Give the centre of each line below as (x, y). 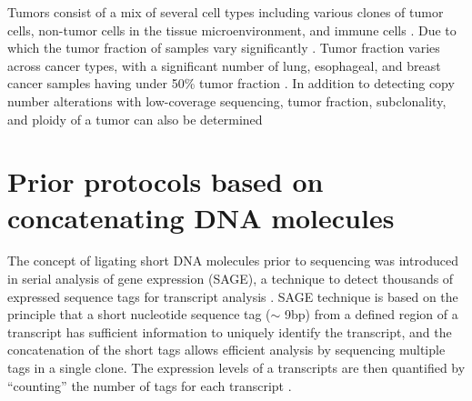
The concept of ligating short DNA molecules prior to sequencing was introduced (233, 261)
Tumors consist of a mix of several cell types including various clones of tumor (226, 12)
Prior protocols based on (166, 181)
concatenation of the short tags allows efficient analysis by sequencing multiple (226, 350)
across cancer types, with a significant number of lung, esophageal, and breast (224, 65)
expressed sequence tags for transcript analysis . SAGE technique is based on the (233, 296)
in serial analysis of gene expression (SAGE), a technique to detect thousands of (231, 279)
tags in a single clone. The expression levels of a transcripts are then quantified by (236, 368)
